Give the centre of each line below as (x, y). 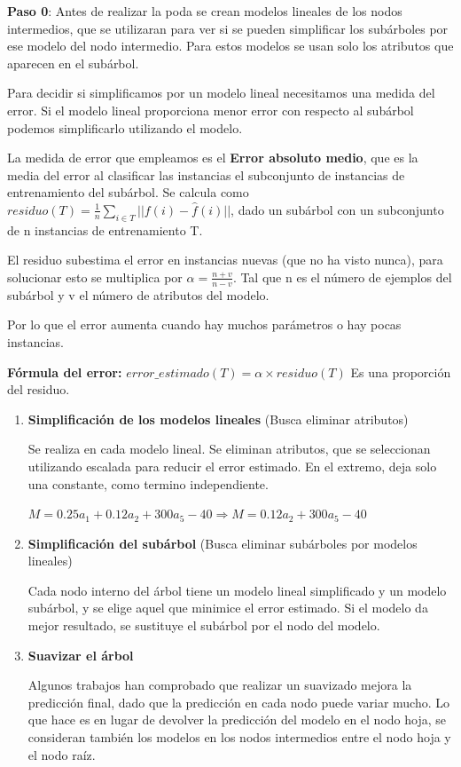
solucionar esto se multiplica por (95, 277)
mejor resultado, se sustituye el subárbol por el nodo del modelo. (204, 625)
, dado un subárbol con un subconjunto (337, 209)
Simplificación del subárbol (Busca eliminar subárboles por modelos (223, 543)
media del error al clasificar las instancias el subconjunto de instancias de (206, 174)
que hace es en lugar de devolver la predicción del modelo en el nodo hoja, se (237, 720)
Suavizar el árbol (81, 655)
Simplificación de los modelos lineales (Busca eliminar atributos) (218, 419)
